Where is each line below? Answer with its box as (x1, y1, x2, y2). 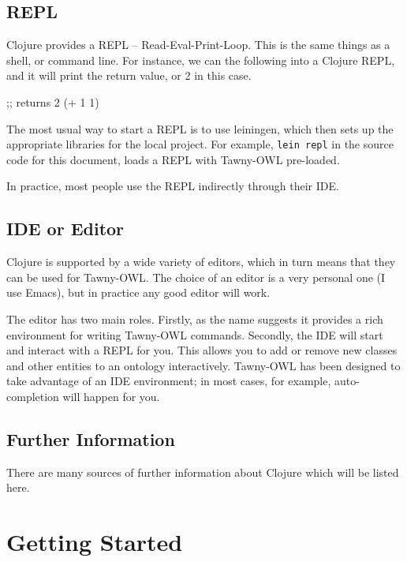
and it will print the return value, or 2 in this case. (6, 67, 252, 84)
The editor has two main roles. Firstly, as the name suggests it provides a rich (6, 311, 383, 327)
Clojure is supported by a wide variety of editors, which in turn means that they (6, 253, 396, 270)
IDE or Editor (6, 216, 125, 241)
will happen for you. (62, 388, 160, 404)
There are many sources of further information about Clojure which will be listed (6, 463, 399, 480)
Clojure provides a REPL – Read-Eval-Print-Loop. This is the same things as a (6, 36, 390, 53)
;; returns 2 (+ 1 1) (6, 93, 99, 110)
